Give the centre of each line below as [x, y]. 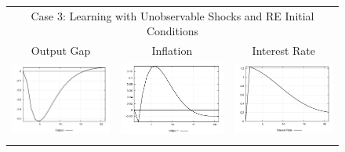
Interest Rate [283, 51]
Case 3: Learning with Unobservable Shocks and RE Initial [172, 15]
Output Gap [61, 51]
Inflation [172, 51]
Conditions [172, 31]
